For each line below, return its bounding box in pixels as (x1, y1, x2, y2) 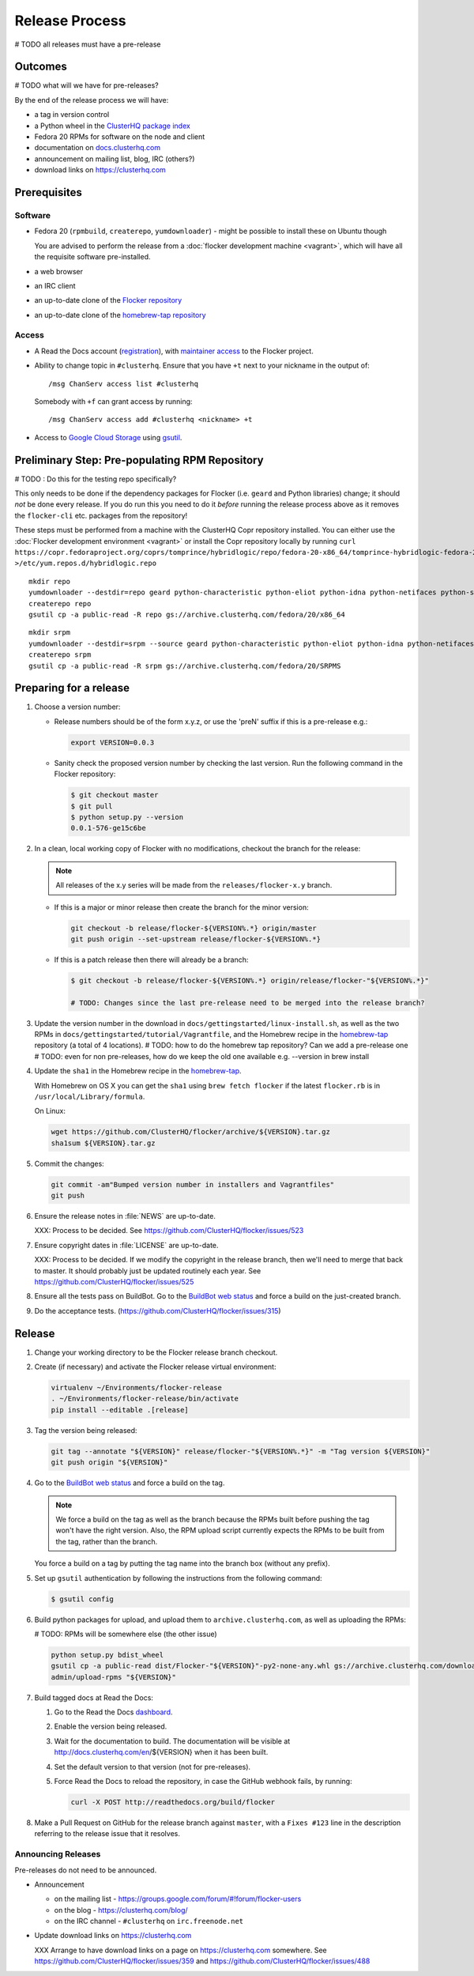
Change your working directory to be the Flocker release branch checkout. (34, 1348, 278, 1357)
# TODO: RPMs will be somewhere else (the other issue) (34, 1629, 217, 1638)
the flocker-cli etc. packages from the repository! (14, 511, 188, 520)
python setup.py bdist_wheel (51, 1650, 164, 1659)
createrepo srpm (28, 650, 92, 659)
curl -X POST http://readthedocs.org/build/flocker (70, 1798, 276, 1806)
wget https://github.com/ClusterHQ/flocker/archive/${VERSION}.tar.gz (51, 1127, 331, 1137)
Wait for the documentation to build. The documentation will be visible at (54, 1736, 291, 1746)
